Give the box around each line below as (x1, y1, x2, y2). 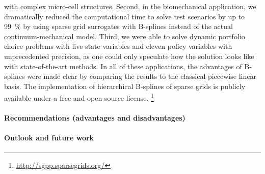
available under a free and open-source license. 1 (4, 91, 154, 103)
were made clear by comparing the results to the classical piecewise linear (27, 71, 256, 81)
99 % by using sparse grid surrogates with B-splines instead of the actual (4, 21, 233, 32)
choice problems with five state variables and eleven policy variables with (4, 41, 232, 51)
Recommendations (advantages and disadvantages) (4, 112, 185, 123)
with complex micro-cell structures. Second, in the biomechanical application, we (4, 1, 256, 11)
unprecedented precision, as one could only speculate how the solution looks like (4, 50, 254, 61)
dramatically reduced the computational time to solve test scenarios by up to (4, 11, 245, 21)
